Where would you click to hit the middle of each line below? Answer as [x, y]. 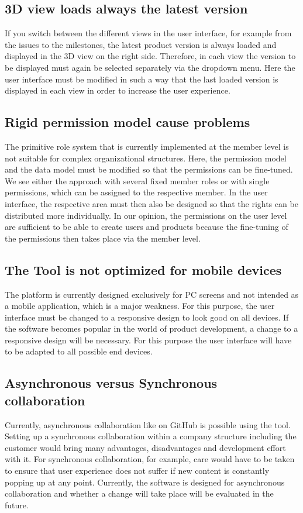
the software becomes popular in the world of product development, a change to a [151, 328]
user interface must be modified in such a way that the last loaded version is [142, 79]
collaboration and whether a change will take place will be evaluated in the [139, 493]
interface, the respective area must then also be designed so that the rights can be [151, 203]
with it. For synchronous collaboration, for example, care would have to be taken [150, 459]
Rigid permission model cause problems [128, 122]
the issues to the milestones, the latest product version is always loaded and [141, 44]
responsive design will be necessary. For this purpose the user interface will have [148, 340]
